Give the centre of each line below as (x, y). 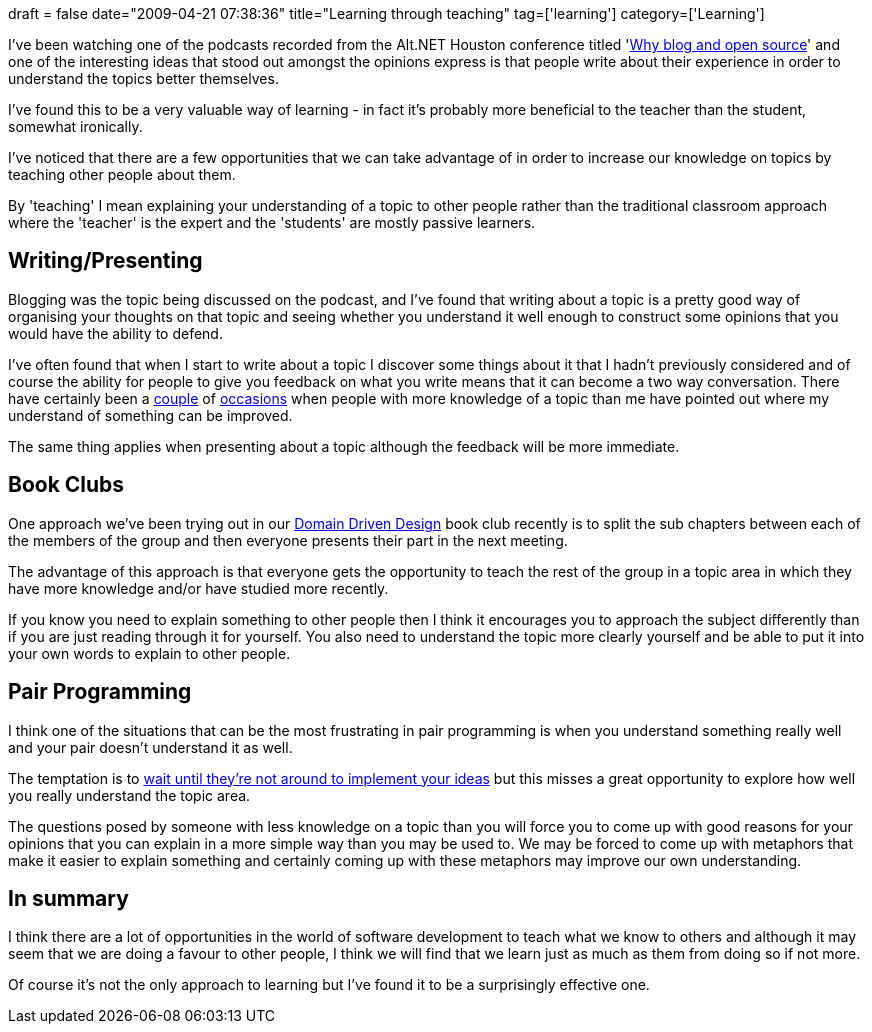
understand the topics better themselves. (143, 78)
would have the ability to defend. (115, 333)
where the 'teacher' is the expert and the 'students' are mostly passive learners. (272, 222)
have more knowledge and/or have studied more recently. (198, 588)
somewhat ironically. (75, 126)
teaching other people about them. (122, 174)
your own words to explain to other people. (149, 653)
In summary (68, 898)
